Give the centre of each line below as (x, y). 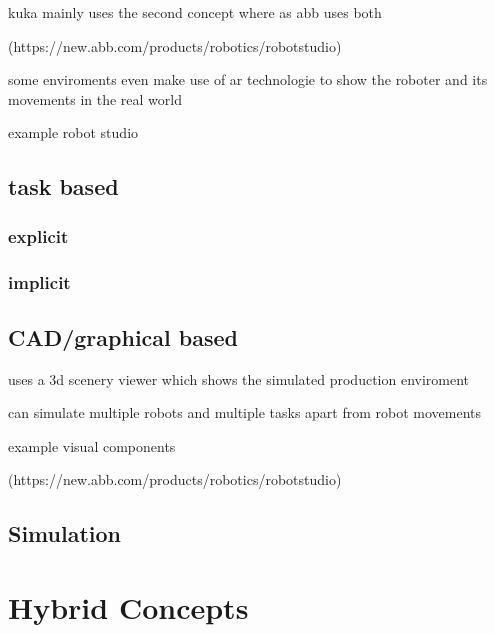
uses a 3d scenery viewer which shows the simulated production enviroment (239, 378)
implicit (39, 281)
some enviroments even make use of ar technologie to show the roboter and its (248, 79)
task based (63, 186)
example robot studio (73, 132)
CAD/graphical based (123, 336)
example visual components (92, 445)
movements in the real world (95, 98)
